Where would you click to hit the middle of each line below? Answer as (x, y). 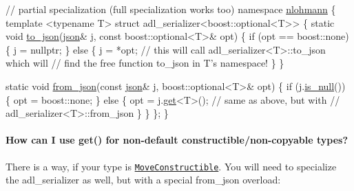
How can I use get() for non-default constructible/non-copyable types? (177, 140)
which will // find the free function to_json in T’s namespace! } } (145, 63)
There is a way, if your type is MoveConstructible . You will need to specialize (171, 166)
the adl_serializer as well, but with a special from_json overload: (143, 180)
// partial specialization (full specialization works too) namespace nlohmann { (171, 9)
